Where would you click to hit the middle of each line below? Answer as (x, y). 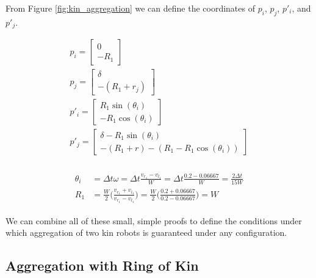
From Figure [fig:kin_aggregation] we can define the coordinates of (130, 8)
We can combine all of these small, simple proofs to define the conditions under (154, 220)
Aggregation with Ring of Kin (102, 265)
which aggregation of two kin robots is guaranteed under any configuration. (146, 232)
